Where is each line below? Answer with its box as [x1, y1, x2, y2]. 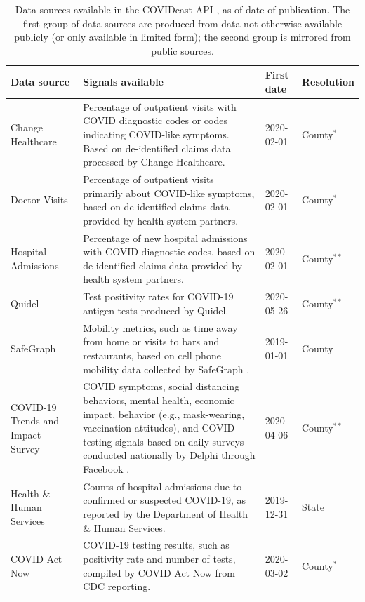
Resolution [301, 74, 354, 89]
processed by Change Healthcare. [83, 154, 225, 169]
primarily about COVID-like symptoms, [83, 185, 255, 200]
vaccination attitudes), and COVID [83, 420, 235, 435]
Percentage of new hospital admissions [83, 230, 248, 245]
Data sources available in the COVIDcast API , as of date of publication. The [15, 2, 350, 16]
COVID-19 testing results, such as [83, 537, 230, 552]
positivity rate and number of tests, [83, 551, 236, 566]
